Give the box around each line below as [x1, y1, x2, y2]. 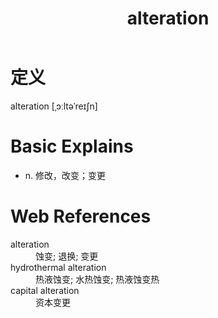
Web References [10, 205, 152, 228]
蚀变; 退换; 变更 [35, 250, 99, 262]
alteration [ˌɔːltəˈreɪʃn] [10, 100, 98, 112]
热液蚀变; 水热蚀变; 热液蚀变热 [35, 273, 160, 285]
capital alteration [10, 284, 80, 296]
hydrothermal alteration [10, 261, 107, 273]
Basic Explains [10, 135, 134, 158]
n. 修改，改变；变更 [24, 169, 107, 181]
